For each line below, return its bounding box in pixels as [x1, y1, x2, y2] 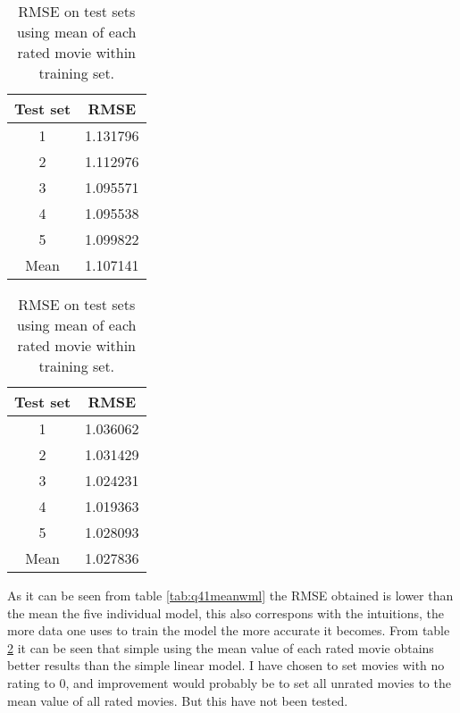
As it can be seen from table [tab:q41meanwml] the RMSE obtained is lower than [7, 586, 454, 604]
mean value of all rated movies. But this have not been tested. [7, 691, 348, 709]
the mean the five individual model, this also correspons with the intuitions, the [7, 603, 444, 622]
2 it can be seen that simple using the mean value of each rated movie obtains [7, 638, 434, 657]
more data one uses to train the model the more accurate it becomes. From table [7, 621, 450, 640]
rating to [7, 673, 55, 692]
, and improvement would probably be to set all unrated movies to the [65, 673, 451, 692]
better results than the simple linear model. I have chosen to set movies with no [7, 656, 445, 675]
